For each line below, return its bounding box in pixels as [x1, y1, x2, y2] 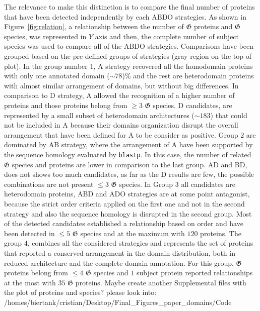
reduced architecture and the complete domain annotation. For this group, [4, 257, 234, 268]
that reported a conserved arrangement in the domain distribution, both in [4, 247, 235, 258]
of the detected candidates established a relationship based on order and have [4, 218, 243, 229]
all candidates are [181, 178, 235, 189]
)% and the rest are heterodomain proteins [122, 70, 254, 81]
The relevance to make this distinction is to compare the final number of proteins [4, 2, 255, 12]
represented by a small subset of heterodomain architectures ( [4, 110, 194, 120]
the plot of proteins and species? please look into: [4, 287, 157, 297]
